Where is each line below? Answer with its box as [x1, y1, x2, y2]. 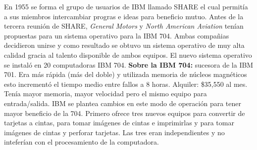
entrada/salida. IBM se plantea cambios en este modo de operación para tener [4, 98, 241, 108]
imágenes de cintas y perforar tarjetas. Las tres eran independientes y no [4, 127, 225, 137]
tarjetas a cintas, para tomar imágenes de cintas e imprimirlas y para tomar [4, 117, 234, 128]
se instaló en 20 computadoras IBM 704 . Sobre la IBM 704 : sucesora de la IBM [4, 59, 254, 70]
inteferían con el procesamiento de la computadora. [4, 137, 159, 147]
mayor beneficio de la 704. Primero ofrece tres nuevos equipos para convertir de [4, 108, 245, 118]
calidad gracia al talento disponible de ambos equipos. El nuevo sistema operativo [4, 49, 252, 60]
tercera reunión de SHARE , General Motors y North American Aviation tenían [4, 21, 244, 31]
